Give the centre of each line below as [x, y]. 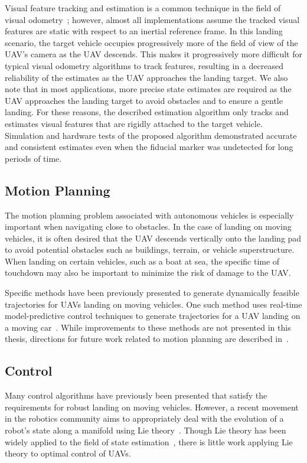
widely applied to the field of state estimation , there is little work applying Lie [149, 441]
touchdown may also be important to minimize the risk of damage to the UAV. [148, 273]
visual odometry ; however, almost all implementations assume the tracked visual [152, 19]
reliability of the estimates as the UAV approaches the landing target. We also [146, 77]
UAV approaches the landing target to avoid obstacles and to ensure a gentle [144, 100]
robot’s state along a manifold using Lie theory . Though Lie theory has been [146, 430]
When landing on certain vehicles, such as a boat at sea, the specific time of [142, 261]
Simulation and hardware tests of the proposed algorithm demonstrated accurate [151, 135]
